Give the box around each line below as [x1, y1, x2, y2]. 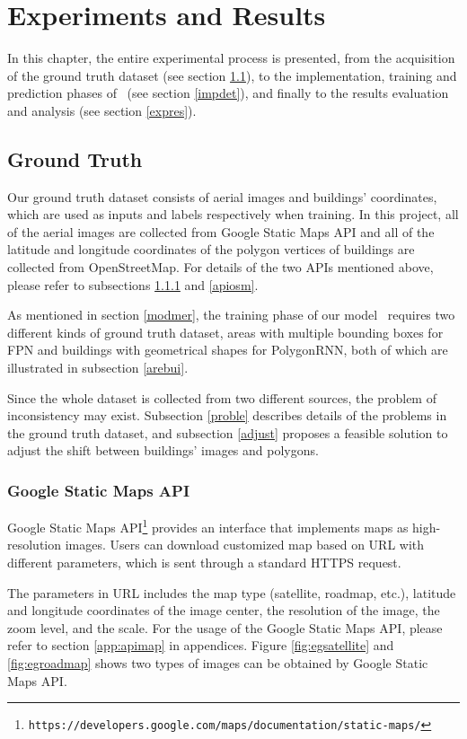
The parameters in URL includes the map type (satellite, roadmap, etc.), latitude [7, 583, 456, 602]
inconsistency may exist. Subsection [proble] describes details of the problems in [7, 406, 447, 425]
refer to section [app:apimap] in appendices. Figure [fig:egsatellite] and [7, 636, 394, 655]
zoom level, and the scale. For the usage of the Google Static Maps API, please [7, 618, 443, 637]
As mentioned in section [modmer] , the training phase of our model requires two [7, 305, 455, 324]
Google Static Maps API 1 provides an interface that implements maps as [7, 515, 409, 536]
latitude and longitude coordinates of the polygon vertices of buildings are [7, 240, 415, 259]
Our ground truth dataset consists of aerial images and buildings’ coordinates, [7, 187, 437, 206]
